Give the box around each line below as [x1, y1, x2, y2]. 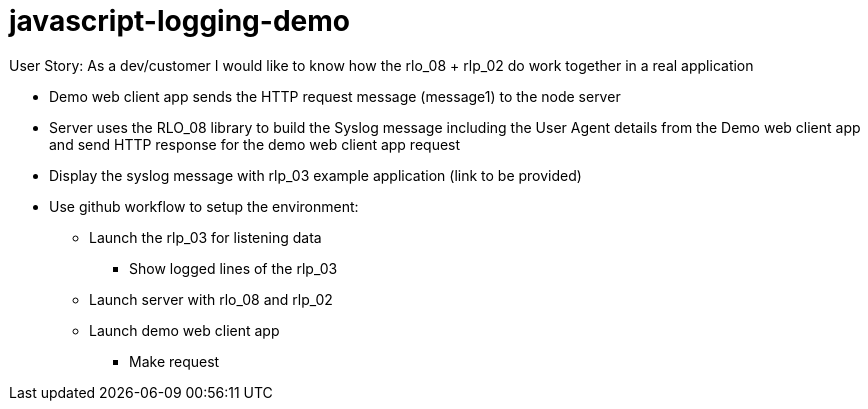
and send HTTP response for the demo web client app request [49, 135, 461, 153]
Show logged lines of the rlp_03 [129, 259, 338, 277]
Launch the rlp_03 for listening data [89, 228, 322, 246]
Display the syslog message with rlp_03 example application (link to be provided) [49, 166, 582, 184]
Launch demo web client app [89, 321, 280, 339]
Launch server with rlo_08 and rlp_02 [89, 290, 333, 308]
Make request [129, 352, 220, 370]
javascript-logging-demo [9, 4, 350, 38]
